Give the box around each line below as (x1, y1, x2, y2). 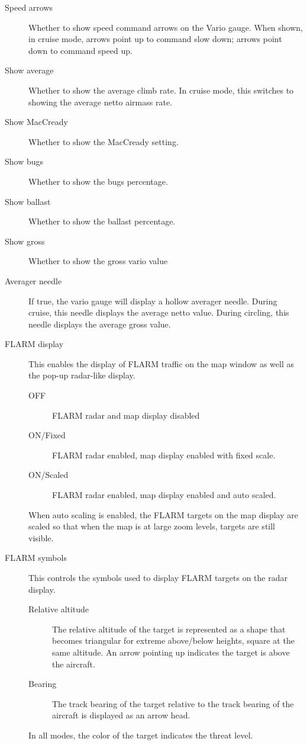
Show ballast (5, 195, 51, 207)
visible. (28, 531, 54, 544)
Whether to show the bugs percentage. (28, 175, 168, 187)
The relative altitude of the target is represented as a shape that (52, 622, 286, 635)
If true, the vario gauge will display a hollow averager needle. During (28, 294, 277, 307)
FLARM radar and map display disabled (52, 409, 200, 421)
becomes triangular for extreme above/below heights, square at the (52, 634, 295, 647)
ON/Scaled (28, 468, 69, 481)
